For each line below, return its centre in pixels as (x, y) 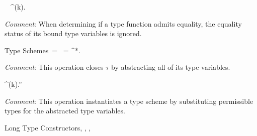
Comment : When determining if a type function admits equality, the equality (123, 23)
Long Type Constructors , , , (48, 127)
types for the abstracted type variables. (65, 111)
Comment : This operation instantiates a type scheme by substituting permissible (129, 101)
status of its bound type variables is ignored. (73, 33)
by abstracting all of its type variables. (171, 67)
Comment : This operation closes (54, 67)
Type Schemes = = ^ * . (42, 50)
